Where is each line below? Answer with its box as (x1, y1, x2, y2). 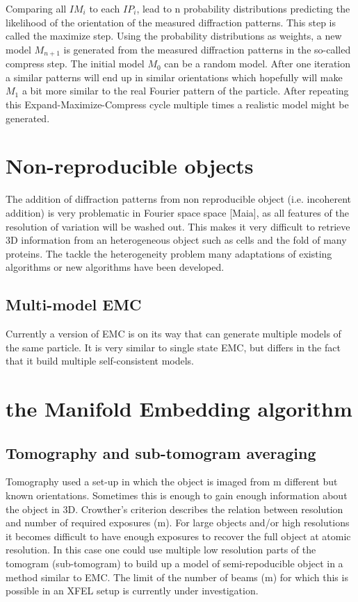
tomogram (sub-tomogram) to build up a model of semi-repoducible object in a (6, 556, 343, 571)
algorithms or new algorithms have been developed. (6, 260, 225, 274)
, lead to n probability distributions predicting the (136, 1, 350, 15)
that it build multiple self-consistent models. (6, 353, 194, 368)
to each (89, 1, 120, 15)
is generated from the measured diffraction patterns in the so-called (63, 42, 351, 56)
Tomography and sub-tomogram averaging (6, 442, 316, 463)
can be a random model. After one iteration (164, 56, 351, 71)
